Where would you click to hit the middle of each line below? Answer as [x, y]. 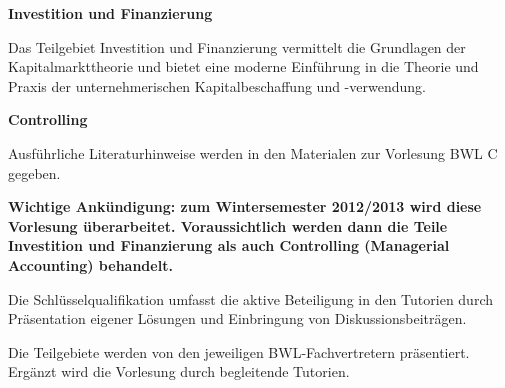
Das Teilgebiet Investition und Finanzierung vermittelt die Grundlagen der [237, 46]
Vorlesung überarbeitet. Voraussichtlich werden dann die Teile [228, 225]
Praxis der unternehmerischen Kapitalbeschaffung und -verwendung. [217, 85]
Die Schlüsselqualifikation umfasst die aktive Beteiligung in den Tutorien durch [250, 298]
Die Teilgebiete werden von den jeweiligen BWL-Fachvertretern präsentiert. [239, 351]
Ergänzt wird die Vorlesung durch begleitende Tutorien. [179, 371]
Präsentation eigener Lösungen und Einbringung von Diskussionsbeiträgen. [237, 318]
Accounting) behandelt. [90, 264]
